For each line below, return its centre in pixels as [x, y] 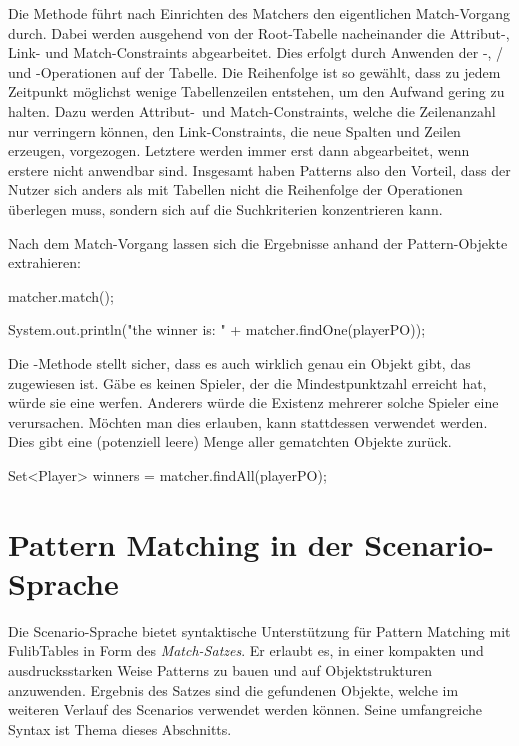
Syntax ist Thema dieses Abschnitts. [120, 728]
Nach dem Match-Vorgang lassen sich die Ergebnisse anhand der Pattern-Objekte [258, 242]
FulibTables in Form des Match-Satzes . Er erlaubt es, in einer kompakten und [246, 650]
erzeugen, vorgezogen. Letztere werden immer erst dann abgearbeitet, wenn [239, 150]
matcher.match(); [61, 295]
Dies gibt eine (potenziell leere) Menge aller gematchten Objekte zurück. [230, 441]
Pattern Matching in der [181, 543]
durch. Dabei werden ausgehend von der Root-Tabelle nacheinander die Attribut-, [259, 32]
